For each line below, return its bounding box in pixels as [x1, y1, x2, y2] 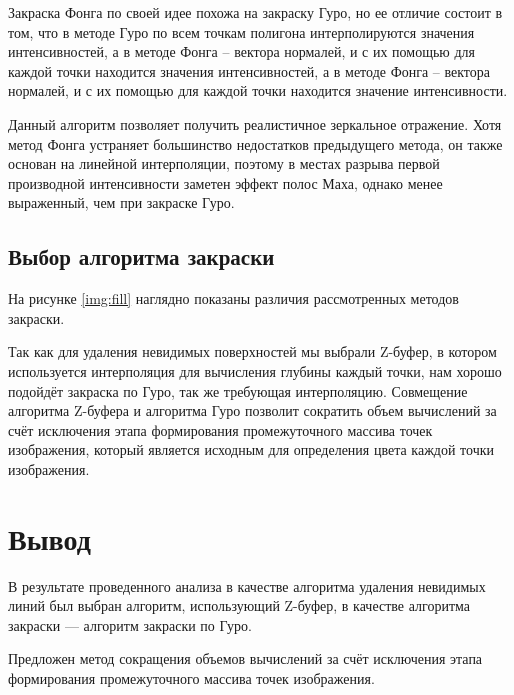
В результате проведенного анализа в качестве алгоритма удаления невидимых [8, 575, 486, 596]
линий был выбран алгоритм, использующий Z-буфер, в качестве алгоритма [8, 595, 471, 616]
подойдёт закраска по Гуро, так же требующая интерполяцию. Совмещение [8, 380, 468, 401]
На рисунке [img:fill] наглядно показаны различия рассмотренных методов [8, 288, 459, 309]
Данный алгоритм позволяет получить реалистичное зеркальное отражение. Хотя [8, 113, 502, 134]
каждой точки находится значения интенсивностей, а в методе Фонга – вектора [8, 60, 490, 81]
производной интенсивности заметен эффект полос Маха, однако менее [8, 172, 443, 193]
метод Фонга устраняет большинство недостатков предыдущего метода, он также [8, 133, 503, 154]
